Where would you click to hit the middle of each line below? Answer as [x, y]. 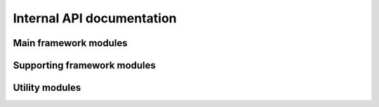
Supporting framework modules [84, 65]
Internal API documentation [95, 18]
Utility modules [47, 88]
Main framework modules [70, 43]
